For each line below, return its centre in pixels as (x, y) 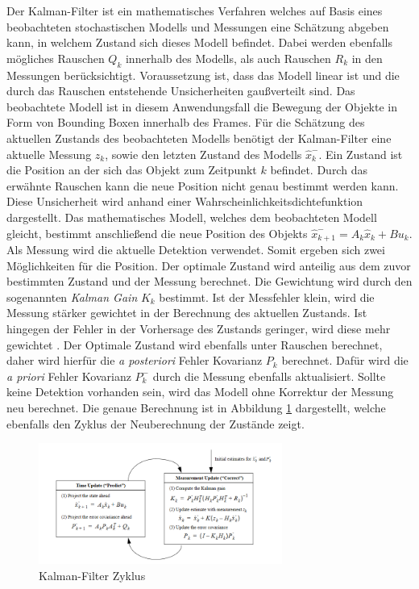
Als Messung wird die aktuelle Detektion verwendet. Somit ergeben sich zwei (196, 249)
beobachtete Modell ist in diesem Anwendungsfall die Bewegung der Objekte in (202, 106)
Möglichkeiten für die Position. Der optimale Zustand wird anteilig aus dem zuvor (209, 265)
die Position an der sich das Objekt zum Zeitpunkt (132, 170)
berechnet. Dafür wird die (345, 360)
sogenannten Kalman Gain (72, 297)
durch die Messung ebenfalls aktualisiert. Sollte (269, 376)
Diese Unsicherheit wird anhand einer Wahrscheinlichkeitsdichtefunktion (185, 201)
